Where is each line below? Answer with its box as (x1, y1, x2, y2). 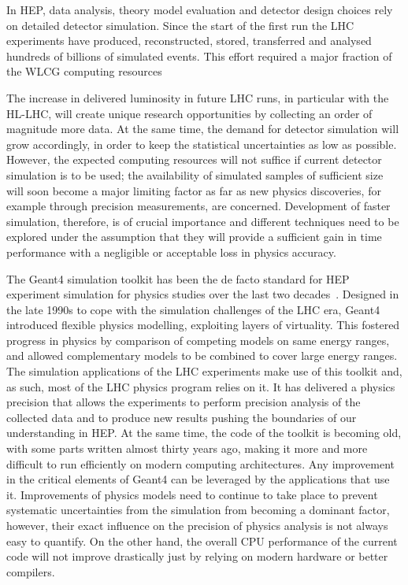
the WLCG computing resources (6, 63, 162, 80)
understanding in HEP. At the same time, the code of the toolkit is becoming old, (6, 424, 402, 441)
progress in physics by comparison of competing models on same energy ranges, (6, 331, 390, 348)
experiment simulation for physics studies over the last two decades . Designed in (6, 286, 399, 302)
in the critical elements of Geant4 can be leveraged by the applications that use (6, 471, 390, 487)
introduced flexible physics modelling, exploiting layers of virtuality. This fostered (6, 317, 400, 333)
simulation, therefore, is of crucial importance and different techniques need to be (6, 213, 399, 229)
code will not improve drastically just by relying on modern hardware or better (6, 548, 388, 565)
